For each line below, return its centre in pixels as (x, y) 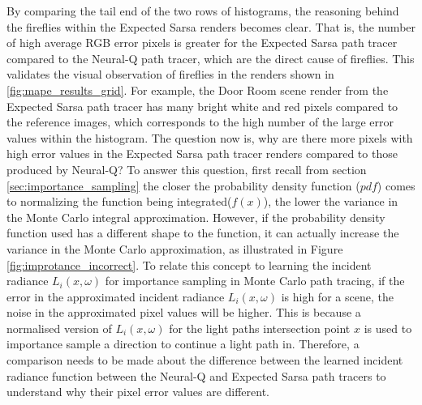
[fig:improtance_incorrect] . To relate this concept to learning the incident (189, 264)
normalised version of (59, 328)
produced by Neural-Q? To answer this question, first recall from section (187, 169)
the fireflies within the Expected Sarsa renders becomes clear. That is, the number (211, 26)
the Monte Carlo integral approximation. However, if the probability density (196, 217)
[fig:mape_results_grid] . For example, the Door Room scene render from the (198, 90)
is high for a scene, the (337, 296)
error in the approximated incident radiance (116, 296)
